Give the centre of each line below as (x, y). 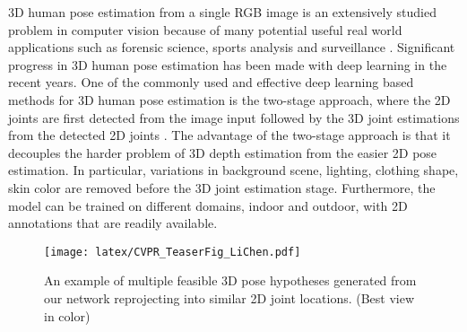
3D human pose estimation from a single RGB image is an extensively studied (222, 12)
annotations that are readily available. (113, 223)
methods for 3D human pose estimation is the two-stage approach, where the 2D (229, 99)
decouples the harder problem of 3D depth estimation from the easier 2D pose (223, 152)
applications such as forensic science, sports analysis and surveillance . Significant (232, 47)
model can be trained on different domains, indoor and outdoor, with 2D (208, 205)
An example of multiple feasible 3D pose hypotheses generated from (230, 280)
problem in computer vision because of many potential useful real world (205, 29)
